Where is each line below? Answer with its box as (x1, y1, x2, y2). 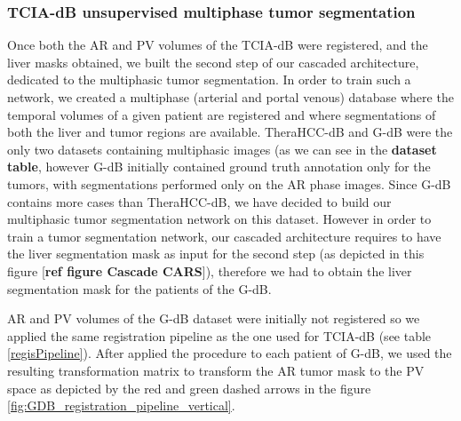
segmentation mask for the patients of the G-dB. (7, 279, 272, 298)
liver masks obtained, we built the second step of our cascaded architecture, (7, 52, 419, 71)
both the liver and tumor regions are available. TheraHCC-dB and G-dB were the (7, 123, 453, 141)
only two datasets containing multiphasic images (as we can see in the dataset (7, 139, 437, 158)
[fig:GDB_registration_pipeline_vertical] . (7, 396, 235, 415)
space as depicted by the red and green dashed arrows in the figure (7, 378, 371, 397)
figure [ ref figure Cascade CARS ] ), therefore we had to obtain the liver (7, 261, 412, 280)
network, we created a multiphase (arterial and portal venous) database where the (7, 88, 454, 106)
